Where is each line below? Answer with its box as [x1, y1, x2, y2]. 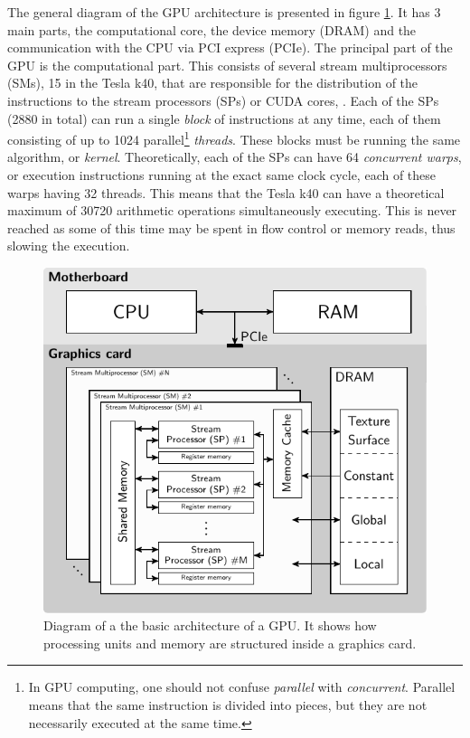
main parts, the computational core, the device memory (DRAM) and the [7, 20, 417, 39]
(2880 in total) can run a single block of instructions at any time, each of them [7, 109, 441, 128]
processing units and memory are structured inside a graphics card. [43, 633, 417, 652]
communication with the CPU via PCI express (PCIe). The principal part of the [7, 38, 453, 57]
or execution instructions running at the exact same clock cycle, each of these [7, 166, 437, 184]
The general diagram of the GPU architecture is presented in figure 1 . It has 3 [7, 3, 441, 21]
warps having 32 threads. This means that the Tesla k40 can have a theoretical [7, 183, 445, 202]
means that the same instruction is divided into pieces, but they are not [28, 695, 428, 714]
